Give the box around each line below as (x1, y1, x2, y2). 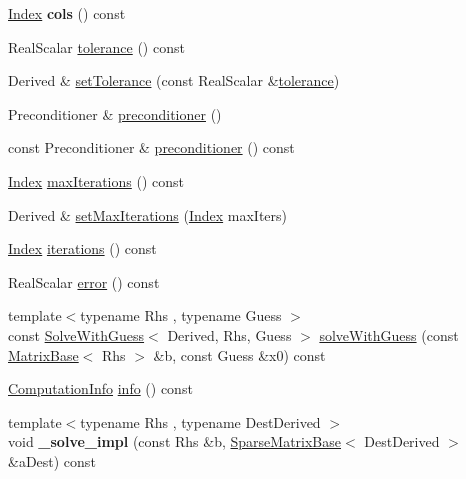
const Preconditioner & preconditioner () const (8, 137, 295, 158)
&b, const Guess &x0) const (153, 344, 326, 365)
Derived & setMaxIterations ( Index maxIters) (8, 204, 287, 225)
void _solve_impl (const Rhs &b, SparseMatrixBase (8, 431, 341, 452)
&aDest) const (8, 450, 96, 471)
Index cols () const (8, 3, 126, 23)
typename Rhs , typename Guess (80, 305, 282, 326)
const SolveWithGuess (8, 324, 145, 345)
